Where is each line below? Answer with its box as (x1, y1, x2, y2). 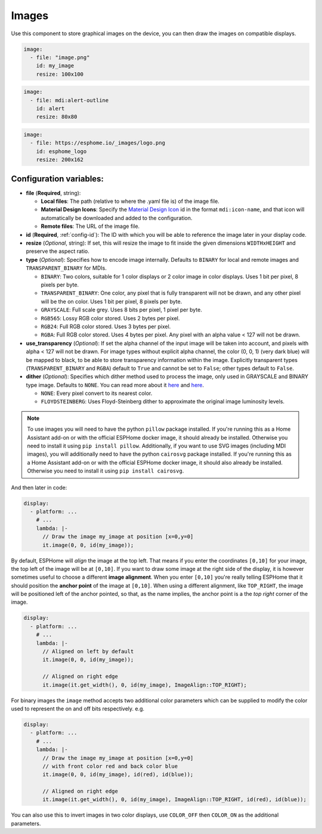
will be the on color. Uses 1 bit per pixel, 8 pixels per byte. (41, 298, 182, 305)
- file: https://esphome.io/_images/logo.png (30, 140, 165, 146)
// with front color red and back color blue (42, 762, 178, 770)
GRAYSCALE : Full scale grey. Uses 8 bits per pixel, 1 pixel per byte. (41, 306, 202, 313)
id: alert (36, 105, 65, 112)
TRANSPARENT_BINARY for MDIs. (26, 264, 107, 271)
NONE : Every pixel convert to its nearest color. (41, 390, 153, 397)
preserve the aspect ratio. (26, 248, 89, 255)
